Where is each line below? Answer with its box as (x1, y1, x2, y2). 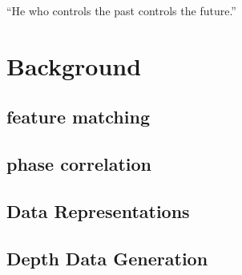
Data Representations (6, 198, 190, 223)
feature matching (6, 104, 150, 129)
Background (6, 49, 142, 82)
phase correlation (6, 152, 152, 176)
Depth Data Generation (6, 245, 208, 270)
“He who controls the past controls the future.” (6, 2, 236, 18)
